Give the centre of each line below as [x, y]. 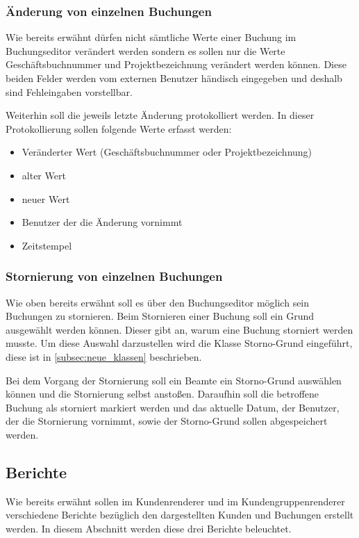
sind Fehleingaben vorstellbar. [69, 91]
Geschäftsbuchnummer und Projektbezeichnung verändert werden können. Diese [176, 64]
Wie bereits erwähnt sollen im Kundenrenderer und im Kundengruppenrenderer [175, 501]
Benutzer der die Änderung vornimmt [102, 222]
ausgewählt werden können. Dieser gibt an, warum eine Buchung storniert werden [179, 329]
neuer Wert [46, 198]
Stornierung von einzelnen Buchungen [114, 276]
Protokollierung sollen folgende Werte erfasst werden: [119, 128]
